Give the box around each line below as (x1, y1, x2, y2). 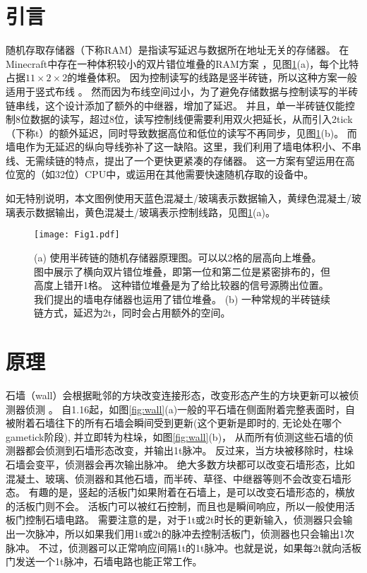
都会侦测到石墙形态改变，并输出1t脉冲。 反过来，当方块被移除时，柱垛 (25, 443, 354, 458)
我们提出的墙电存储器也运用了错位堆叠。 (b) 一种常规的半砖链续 (34, 291, 330, 306)
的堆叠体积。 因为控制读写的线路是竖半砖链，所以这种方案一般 (67, 70, 357, 85)
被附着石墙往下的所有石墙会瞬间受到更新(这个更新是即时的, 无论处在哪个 (6, 415, 342, 430)
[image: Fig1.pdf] (34, 230, 120, 240)
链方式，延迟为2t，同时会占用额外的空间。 (34, 305, 231, 320)
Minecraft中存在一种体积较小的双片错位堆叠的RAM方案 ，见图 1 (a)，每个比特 (6, 56, 359, 71)
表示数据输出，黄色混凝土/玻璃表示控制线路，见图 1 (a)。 (15, 204, 275, 219)
